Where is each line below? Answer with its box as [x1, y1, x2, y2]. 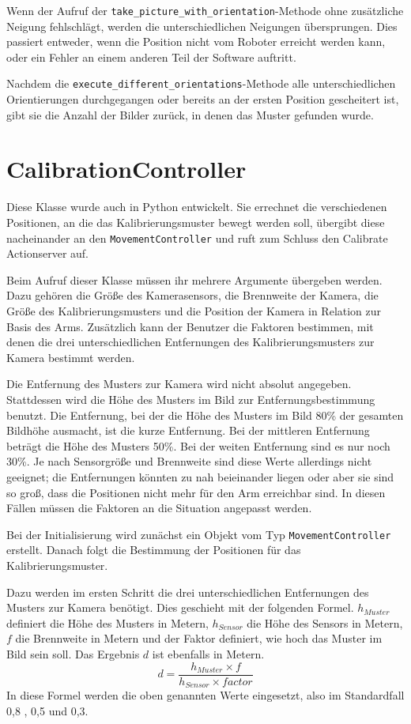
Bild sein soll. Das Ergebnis [6, 645, 140, 662]
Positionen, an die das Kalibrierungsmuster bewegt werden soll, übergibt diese [6, 214, 385, 230]
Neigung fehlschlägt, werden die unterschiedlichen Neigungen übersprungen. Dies [6, 17, 398, 34]
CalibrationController [6, 153, 247, 185]
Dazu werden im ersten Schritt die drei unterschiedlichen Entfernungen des [6, 583, 369, 600]
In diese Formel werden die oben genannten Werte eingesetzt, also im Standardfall [6, 687, 405, 703]
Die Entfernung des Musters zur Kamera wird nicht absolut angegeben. [6, 375, 352, 392]
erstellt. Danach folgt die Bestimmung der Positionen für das [6, 541, 301, 558]
